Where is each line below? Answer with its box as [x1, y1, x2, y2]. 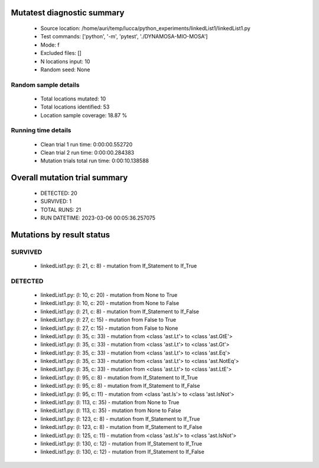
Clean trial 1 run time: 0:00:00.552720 [40, 140, 133, 148]
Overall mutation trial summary [11, 173, 128, 183]
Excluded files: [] [40, 50, 82, 57]
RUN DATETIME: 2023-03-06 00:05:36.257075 [40, 214, 156, 221]
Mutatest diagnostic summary [11, 8, 125, 18]
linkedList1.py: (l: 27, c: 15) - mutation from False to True [40, 316, 177, 323]
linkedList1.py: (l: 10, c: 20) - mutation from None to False [40, 300, 180, 307]
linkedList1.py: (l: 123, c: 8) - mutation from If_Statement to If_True [40, 415, 200, 422]
